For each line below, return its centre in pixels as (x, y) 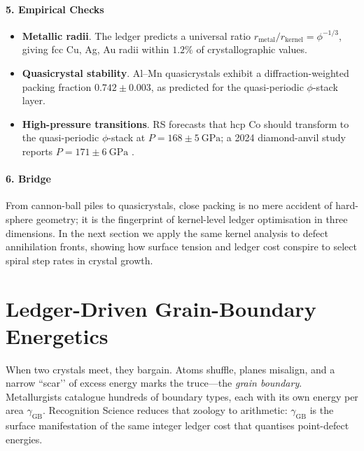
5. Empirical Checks (55, 9)
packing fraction (57, 86)
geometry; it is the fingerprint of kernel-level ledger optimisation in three (192, 219)
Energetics (57, 335)
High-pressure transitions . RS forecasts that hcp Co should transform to (185, 123)
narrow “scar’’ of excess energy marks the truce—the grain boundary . (154, 383)
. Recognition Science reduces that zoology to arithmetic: (165, 410)
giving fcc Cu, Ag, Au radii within (96, 49)
